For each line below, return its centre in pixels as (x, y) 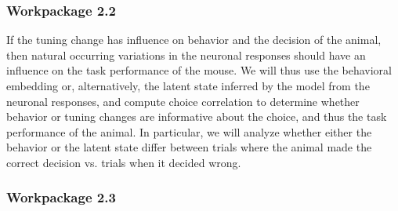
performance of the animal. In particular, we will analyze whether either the (189, 131)
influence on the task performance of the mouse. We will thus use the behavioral (199, 70)
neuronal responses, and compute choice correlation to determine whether (183, 101)
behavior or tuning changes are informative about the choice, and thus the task (197, 116)
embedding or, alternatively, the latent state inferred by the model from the (188, 85)
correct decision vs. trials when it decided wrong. (124, 162)
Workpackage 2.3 (61, 197)
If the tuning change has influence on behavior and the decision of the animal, (194, 40)
